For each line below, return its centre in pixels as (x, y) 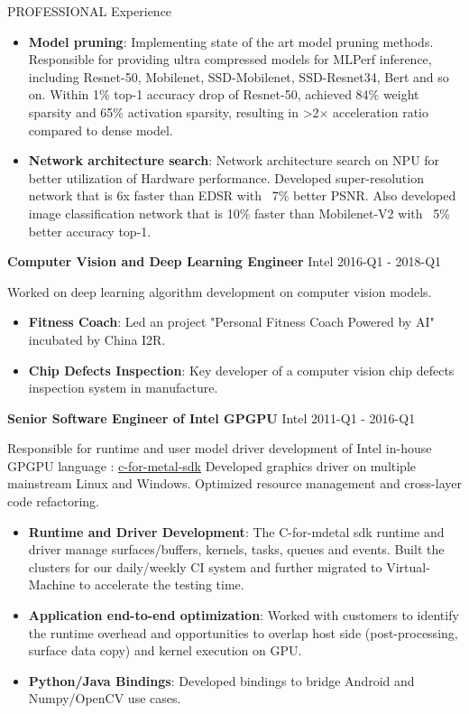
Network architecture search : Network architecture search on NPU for (234, 160)
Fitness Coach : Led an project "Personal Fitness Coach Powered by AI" (231, 322)
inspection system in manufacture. (123, 388)
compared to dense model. (101, 130)
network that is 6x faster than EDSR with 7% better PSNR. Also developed (242, 195)
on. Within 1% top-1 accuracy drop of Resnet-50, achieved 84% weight (224, 94)
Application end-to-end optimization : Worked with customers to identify (244, 615)
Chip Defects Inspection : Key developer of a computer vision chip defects (241, 370)
